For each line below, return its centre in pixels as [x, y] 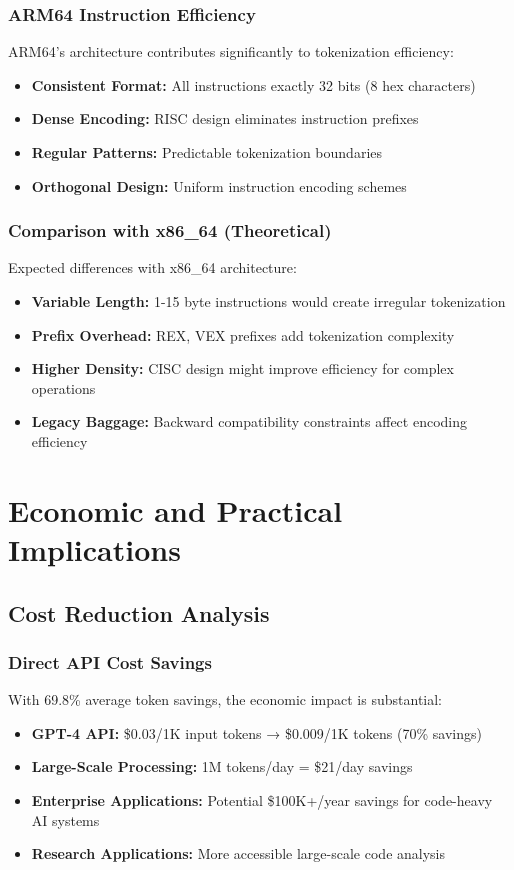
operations [63, 387]
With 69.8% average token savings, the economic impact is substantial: [225, 699]
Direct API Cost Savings [110, 661]
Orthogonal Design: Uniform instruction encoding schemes [219, 185]
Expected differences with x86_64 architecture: [152, 267]
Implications [94, 548]
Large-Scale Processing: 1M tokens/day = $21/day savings [222, 766]
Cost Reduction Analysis [139, 612]
